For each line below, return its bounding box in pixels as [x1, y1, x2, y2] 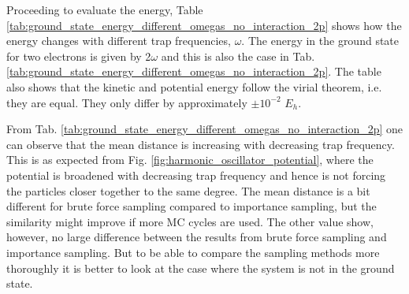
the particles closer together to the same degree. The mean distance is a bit [6, 182, 370, 199]
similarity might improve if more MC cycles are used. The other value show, [6, 213, 374, 229]
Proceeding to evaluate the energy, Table [6, 2, 203, 17]
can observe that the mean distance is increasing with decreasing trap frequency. [6, 136, 395, 152]
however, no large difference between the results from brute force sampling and [6, 229, 387, 245]
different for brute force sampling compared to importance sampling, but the [6, 198, 377, 214]
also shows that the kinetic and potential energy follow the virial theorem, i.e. [6, 78, 382, 95]
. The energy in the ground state [241, 32, 400, 49]
